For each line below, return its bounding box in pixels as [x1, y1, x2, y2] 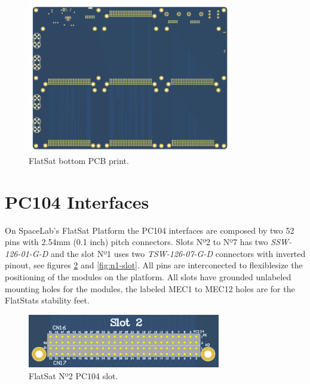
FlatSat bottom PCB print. [29, 154, 129, 166]
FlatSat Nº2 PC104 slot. [29, 370, 118, 382]
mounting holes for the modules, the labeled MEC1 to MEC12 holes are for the [5, 282, 295, 295]
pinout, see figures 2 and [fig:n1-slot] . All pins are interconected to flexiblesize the [5, 259, 303, 271]
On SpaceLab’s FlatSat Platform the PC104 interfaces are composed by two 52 [5, 224, 294, 236]
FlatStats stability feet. [5, 294, 90, 306]
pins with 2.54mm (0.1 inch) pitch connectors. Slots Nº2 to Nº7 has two [5, 236, 268, 248]
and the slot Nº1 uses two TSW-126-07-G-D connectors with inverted [50, 247, 306, 259]
